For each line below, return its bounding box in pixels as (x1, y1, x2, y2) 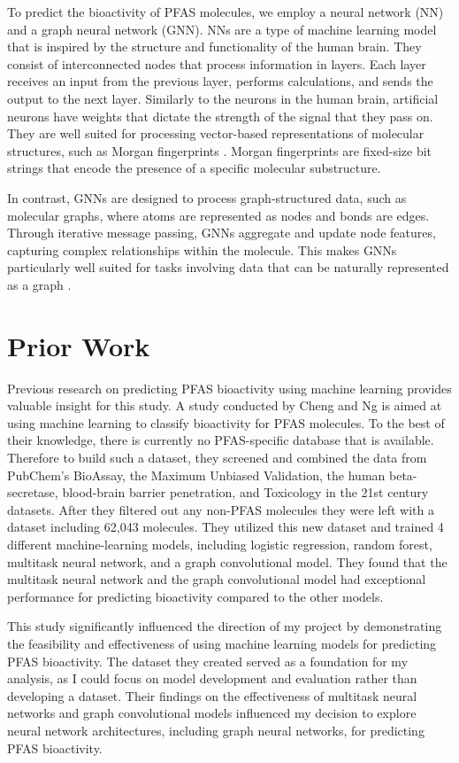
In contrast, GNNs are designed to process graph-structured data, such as (7, 188, 407, 206)
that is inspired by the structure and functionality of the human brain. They (7, 37, 422, 56)
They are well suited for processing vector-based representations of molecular (7, 124, 425, 143)
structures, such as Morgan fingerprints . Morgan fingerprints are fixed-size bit (7, 141, 432, 160)
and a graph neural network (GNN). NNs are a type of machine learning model (7, 19, 437, 38)
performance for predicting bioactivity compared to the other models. (7, 587, 384, 605)
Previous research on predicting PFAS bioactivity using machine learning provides (7, 378, 452, 397)
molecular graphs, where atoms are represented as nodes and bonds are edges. (7, 206, 430, 224)
